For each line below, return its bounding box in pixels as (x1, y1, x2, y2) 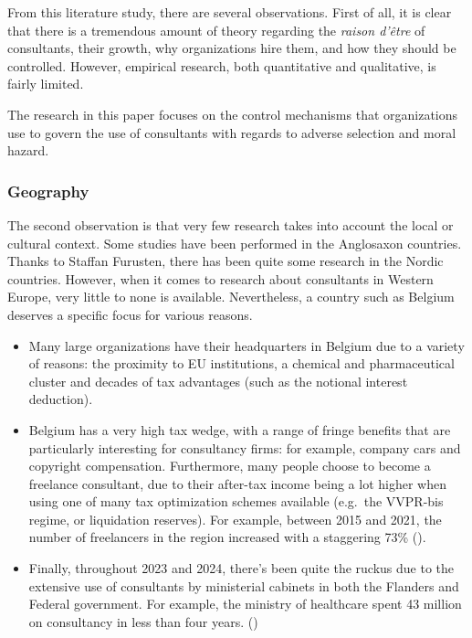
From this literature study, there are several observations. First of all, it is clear (7, 3, 452, 21)
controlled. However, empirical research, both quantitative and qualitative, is (7, 56, 436, 75)
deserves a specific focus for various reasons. (7, 304, 253, 324)
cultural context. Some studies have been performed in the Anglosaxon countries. (7, 233, 462, 252)
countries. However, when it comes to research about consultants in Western (7, 269, 434, 288)
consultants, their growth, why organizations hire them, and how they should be (7, 38, 456, 58)
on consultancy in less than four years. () (28, 611, 258, 631)
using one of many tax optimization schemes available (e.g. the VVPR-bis (28, 492, 444, 511)
